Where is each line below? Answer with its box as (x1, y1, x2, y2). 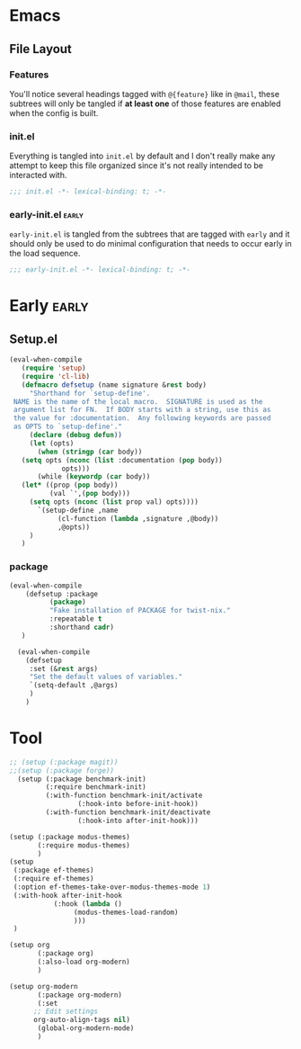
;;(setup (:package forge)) (9, 766, 115, 775)
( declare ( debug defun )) (29, 431, 123, 440)
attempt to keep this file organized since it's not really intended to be (9, 160, 263, 171)
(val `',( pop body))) (49, 489, 130, 498)
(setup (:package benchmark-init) (17, 775, 146, 784)
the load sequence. (9, 248, 81, 259)
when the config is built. (9, 107, 99, 118)
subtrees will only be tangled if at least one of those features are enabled (9, 98, 281, 109)
